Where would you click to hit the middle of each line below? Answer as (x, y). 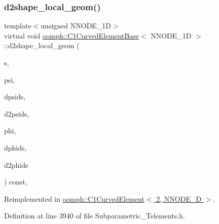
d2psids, (17, 113)
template (18, 26)
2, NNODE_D (179, 198)
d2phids (16, 164)
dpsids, (15, 97)
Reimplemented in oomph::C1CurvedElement (74, 198)
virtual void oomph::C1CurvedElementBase (71, 35)
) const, (16, 182)
